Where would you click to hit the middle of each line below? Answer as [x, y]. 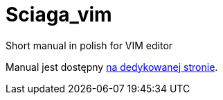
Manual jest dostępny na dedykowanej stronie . [112, 67]
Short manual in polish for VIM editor [89, 45]
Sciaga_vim [59, 15]
